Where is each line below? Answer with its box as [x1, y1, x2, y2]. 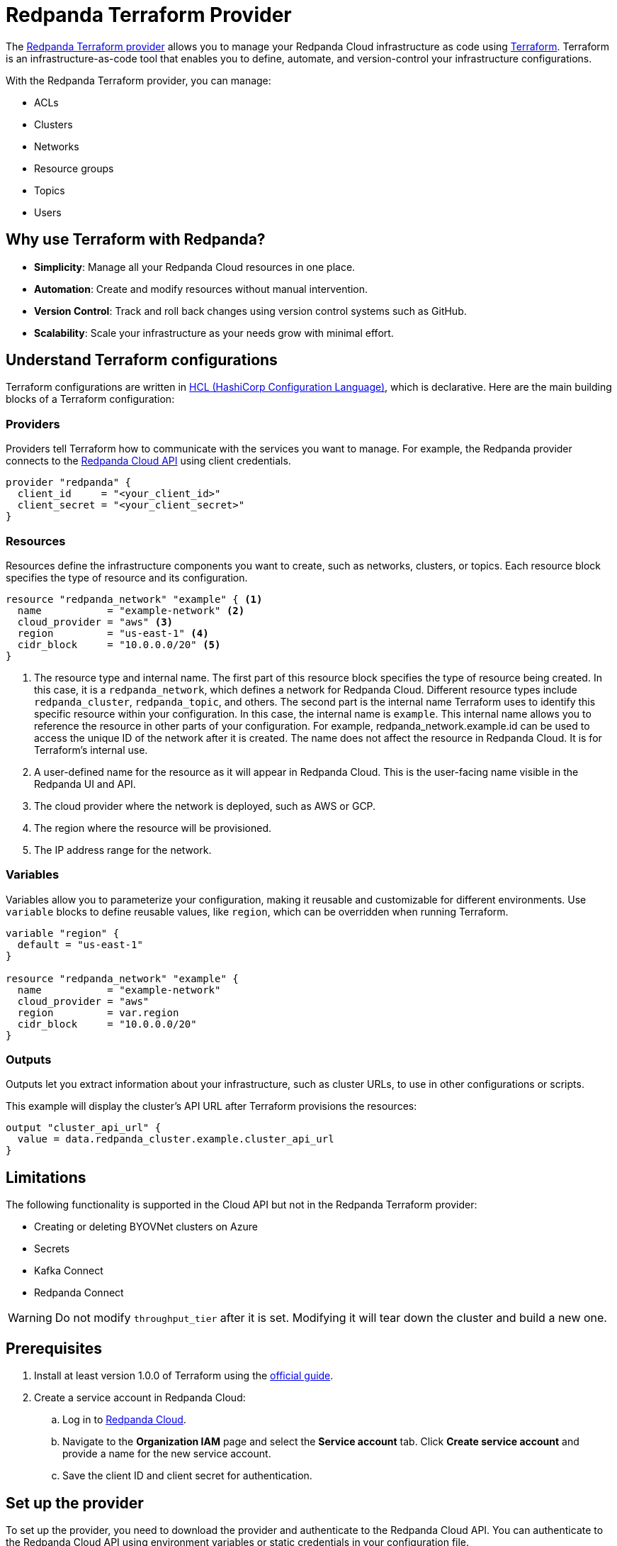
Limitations [6, 1168, 86, 1186]
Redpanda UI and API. [34, 777, 136, 790]
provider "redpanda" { [6, 477, 132, 489]
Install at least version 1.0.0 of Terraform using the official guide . [34, 1369, 334, 1382]
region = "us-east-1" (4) [17, 627, 209, 639]
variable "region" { [6, 927, 120, 939]
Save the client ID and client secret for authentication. [62, 1469, 312, 1482]
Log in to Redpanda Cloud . [62, 1413, 186, 1426]
